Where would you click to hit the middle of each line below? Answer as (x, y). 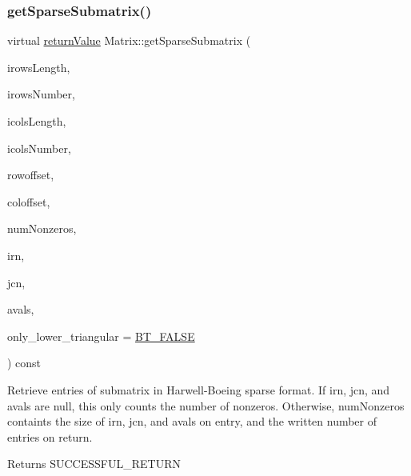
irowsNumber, (41, 94)
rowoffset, (31, 175)
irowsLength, (39, 67)
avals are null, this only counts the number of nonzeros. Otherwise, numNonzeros (206, 405)
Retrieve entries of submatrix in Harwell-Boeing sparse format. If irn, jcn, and (199, 389)
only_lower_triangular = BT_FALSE (101, 336)
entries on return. (50, 436)
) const (24, 363)
